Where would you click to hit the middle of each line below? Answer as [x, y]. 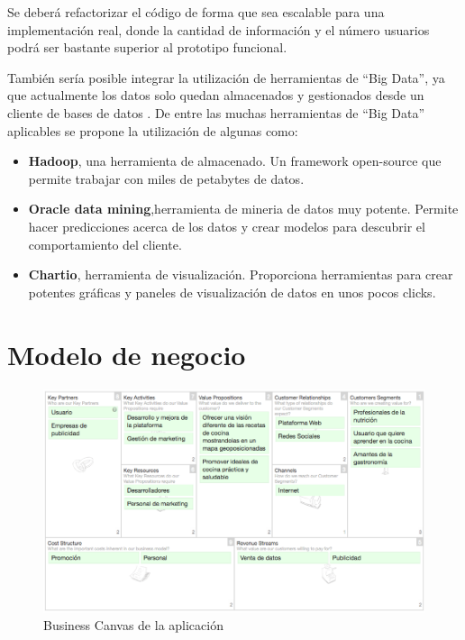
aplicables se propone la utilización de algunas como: [153, 130]
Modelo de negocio [127, 354]
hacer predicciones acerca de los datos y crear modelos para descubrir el [227, 226]
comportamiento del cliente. [105, 244]
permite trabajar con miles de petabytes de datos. [166, 178]
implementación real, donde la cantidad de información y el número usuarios [219, 29]
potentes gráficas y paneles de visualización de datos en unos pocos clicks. [232, 292]
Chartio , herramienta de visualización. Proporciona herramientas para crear [241, 274]
